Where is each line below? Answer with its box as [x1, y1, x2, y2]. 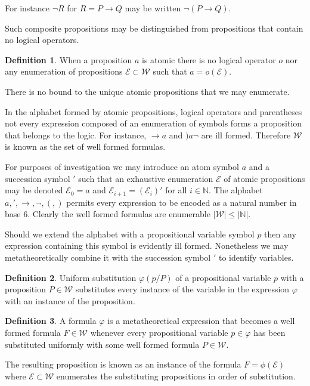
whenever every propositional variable [90, 326, 228, 338]
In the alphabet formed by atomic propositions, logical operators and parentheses [5, 105, 302, 118]
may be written [125, 2, 181, 14]
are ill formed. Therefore [201, 128, 291, 141]
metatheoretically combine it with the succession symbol [5, 251, 211, 263]
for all [165, 184, 187, 196]
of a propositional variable [175, 271, 271, 283]
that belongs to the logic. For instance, [5, 128, 147, 141]
